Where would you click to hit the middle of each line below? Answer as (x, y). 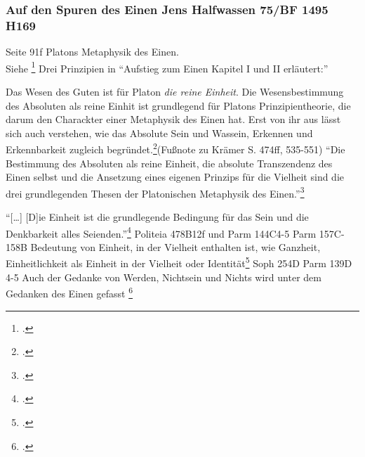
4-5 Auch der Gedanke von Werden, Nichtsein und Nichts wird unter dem (164, 277)
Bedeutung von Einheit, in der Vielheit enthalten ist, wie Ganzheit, (175, 246)
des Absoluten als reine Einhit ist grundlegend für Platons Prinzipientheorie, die (178, 105)
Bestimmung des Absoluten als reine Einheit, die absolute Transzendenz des (169, 163)
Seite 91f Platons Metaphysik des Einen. (92, 52)
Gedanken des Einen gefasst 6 (69, 292)
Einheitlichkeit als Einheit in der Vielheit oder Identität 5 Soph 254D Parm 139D (179, 262)
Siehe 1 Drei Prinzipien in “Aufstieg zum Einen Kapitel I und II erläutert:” (167, 67)
